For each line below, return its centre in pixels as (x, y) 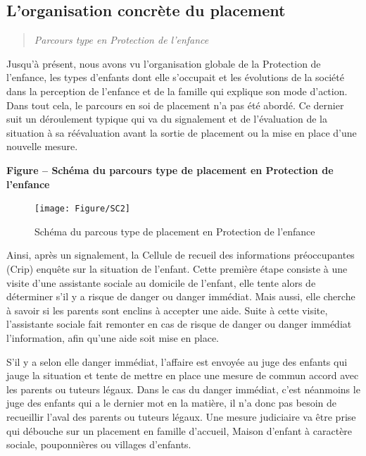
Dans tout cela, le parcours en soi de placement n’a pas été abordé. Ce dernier (175, 105)
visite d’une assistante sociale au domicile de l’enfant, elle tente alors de (161, 282)
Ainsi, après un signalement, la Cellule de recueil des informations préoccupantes (181, 255)
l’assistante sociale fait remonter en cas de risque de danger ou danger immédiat (179, 324)
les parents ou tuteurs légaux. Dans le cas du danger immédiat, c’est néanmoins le (183, 389)
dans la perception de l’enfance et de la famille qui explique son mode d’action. (177, 91)
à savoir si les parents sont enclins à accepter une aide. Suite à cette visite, (167, 310)
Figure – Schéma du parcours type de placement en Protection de (170, 170)
